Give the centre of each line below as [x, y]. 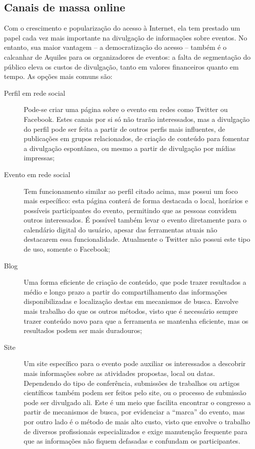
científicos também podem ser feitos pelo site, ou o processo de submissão [135, 393]
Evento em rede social [37, 174]
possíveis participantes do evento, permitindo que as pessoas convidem [130, 210]
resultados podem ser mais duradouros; [83, 330]
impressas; [39, 158]
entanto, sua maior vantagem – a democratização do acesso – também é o [115, 47]
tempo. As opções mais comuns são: [58, 76]
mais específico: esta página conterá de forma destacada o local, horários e [136, 201]
